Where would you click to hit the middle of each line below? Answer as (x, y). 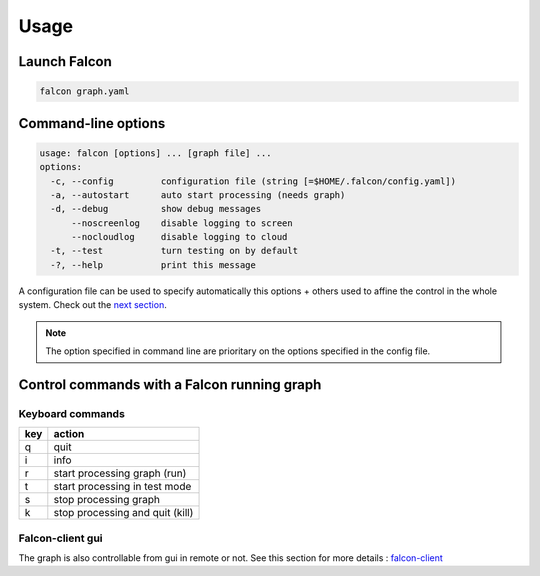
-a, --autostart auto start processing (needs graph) (198, 194)
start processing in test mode (122, 487)
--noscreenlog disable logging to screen (182, 223)
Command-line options (92, 123)
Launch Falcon (65, 61)
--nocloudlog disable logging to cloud (179, 237)
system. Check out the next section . (92, 305)
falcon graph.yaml (84, 91)
